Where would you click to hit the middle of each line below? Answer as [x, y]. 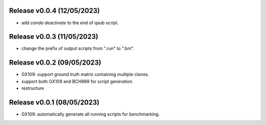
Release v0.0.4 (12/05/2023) [54, 11]
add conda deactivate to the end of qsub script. [70, 23]
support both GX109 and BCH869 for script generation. [78, 81]
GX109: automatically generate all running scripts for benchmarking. [91, 114]
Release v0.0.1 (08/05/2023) [54, 102]
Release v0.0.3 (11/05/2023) [54, 37]
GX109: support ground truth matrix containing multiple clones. [85, 75]
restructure [33, 88]
